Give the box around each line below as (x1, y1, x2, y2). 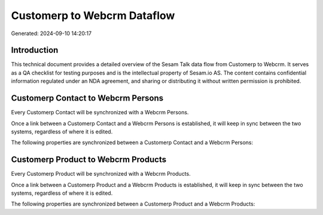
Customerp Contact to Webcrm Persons (11, 93, 164, 104)
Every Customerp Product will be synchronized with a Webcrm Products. (11, 170, 191, 177)
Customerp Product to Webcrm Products (11, 155, 167, 165)
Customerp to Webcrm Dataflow (11, 9, 175, 22)
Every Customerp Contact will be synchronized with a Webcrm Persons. (11, 109, 189, 116)
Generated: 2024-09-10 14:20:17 (11, 30, 92, 37)
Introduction (11, 45, 59, 55)
